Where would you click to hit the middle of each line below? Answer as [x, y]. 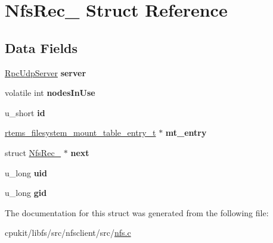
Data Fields [41, 47]
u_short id [25, 112]
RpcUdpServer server [46, 72]
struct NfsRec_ [33, 152]
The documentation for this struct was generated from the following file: [137, 212]
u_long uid [26, 172]
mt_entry [186, 133]
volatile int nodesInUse [50, 93]
